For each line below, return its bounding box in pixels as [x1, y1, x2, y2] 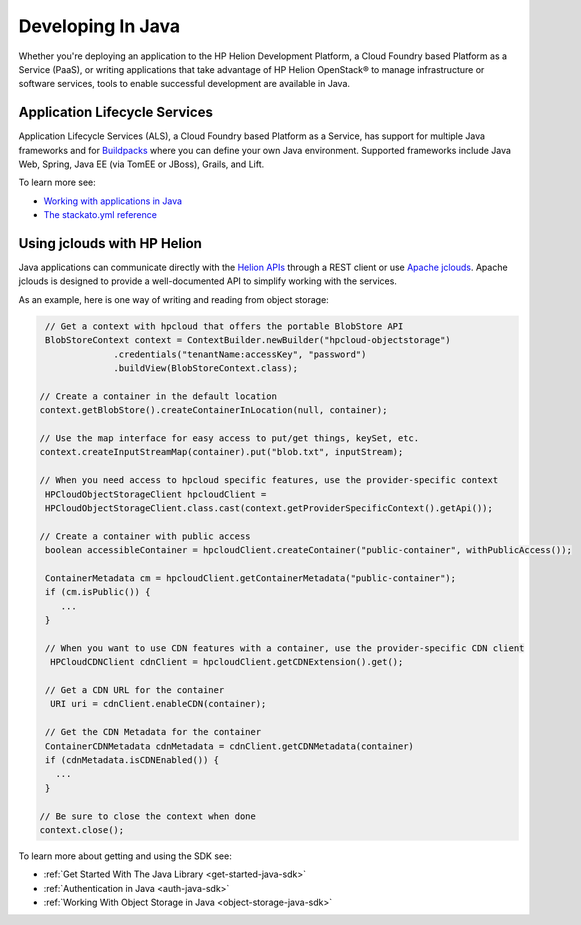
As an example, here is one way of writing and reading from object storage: [18, 293, 329, 305]
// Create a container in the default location [39, 390, 277, 402]
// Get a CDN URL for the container [45, 685, 225, 696]
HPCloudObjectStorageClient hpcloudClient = [45, 488, 267, 500]
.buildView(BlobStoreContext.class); [113, 363, 299, 374]
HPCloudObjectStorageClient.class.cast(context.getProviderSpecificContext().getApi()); [45, 502, 494, 514]
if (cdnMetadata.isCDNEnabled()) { [45, 754, 220, 765]
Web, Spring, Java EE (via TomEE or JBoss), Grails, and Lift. [18, 158, 265, 170]
